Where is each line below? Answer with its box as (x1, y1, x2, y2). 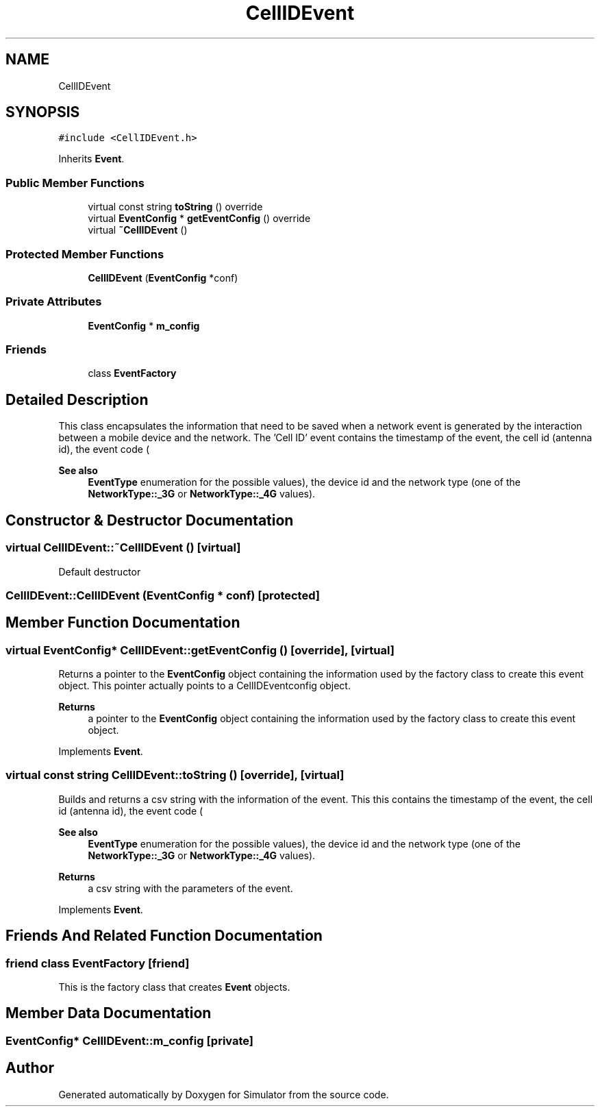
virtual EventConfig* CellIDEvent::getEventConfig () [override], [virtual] (5, 643, 395, 657)
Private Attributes (5, 295, 102, 309)
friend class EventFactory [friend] (5, 956, 190, 970)
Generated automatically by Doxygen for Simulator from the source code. (58, 1088, 389, 1100)
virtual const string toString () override (88, 201, 263, 213)
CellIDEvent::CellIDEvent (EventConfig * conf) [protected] (5, 588, 320, 602)
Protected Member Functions (5, 247, 164, 261)
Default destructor (58, 565, 141, 578)
